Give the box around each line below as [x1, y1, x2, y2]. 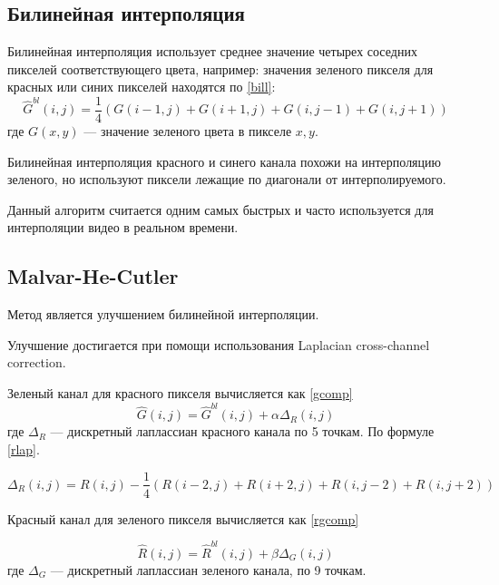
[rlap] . [7, 439, 40, 458]
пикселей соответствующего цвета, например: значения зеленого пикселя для [7, 59, 434, 78]
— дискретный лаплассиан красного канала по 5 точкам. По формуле [50, 422, 435, 441]
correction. [7, 353, 66, 372]
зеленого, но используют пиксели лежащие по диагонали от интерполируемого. [7, 170, 446, 189]
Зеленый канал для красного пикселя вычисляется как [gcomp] [7, 384, 353, 402]
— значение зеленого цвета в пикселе [83, 122, 292, 141]
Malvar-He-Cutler [7, 262, 179, 290]
